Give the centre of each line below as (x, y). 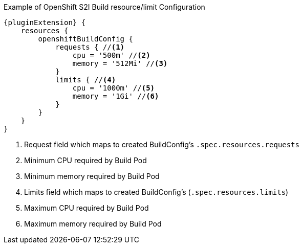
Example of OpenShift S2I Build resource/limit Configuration (104, 7)
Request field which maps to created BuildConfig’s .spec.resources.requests (162, 144)
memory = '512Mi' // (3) (120, 63)
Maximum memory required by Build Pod (93, 224)
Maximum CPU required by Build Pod (86, 208)
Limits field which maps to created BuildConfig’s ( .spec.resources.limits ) (156, 192)
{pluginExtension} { (45, 22)
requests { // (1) (90, 47)
